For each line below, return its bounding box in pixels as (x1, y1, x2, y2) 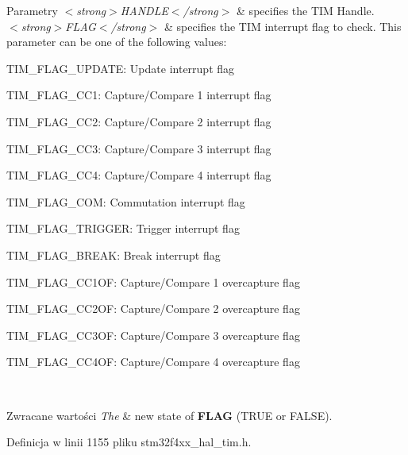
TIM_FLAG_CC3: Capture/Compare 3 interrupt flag (6, 140, 271, 156)
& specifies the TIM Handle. (237, 2, 375, 18)
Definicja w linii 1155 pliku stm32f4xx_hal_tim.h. (6, 434, 252, 450)
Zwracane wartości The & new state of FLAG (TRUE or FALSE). (6, 407, 333, 423)
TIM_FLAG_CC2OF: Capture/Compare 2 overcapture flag (6, 300, 300, 317)
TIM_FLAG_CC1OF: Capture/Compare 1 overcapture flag (6, 273, 300, 290)
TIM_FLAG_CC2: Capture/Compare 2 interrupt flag (6, 113, 271, 129)
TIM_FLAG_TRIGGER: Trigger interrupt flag (6, 220, 240, 237)
